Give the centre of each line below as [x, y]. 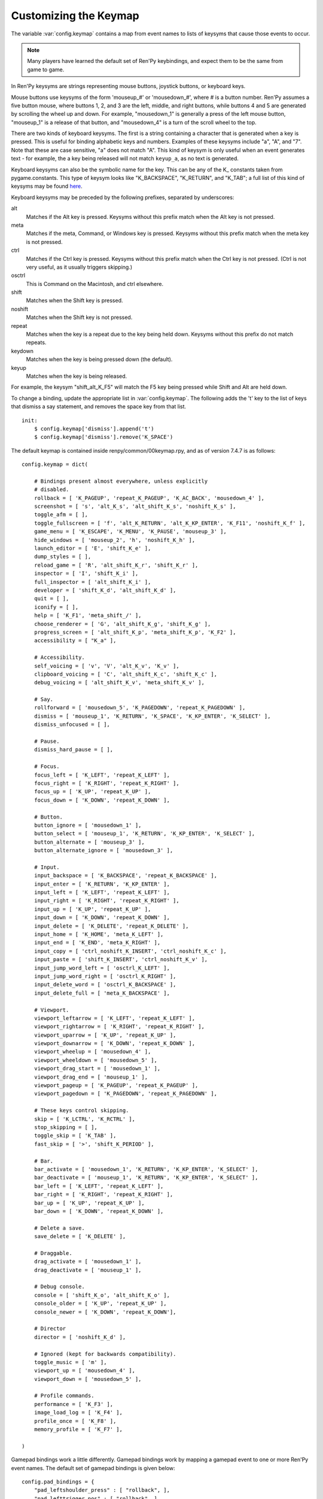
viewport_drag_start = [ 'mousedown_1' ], [97, 1068]
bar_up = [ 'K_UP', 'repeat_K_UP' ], [89, 1203]
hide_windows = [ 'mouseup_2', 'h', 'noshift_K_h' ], [115, 540]
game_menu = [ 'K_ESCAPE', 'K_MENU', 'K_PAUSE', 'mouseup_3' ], [130, 532]
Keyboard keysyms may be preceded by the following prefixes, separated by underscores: [123, 197]
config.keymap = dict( [55, 464]
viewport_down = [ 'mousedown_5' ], [88, 1379]
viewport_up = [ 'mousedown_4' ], [85, 1371]
